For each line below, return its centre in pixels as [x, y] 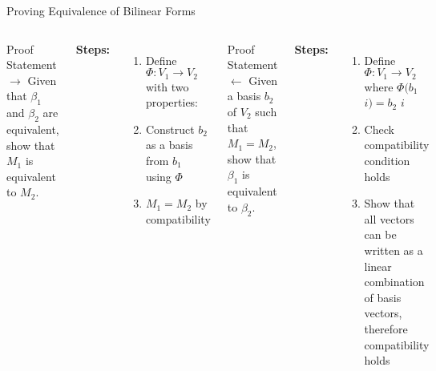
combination [394, 282]
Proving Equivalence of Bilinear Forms [101, 10]
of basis [383, 297]
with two [167, 86]
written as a [394, 250]
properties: [172, 102]
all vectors [389, 218]
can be [380, 234]
